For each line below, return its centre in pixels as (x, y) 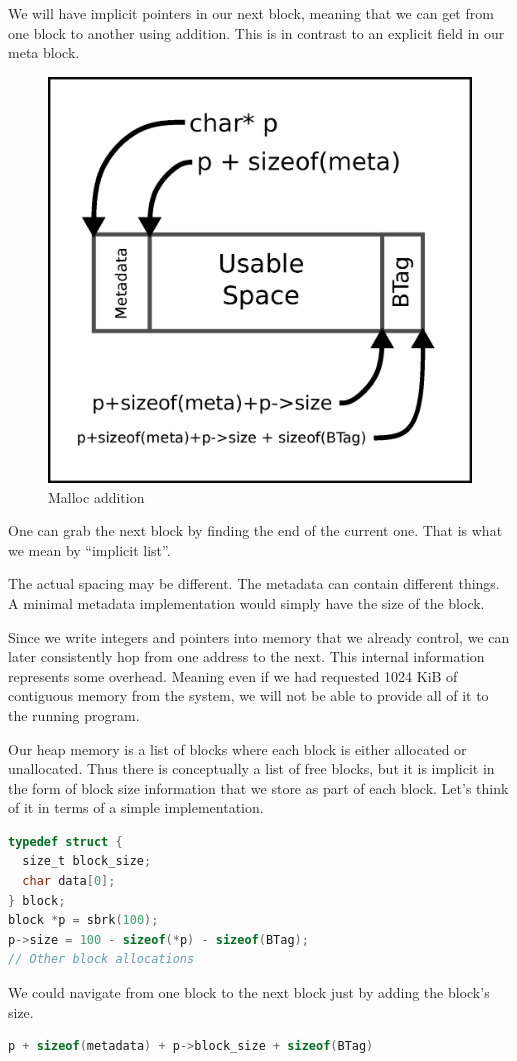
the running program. (74, 714)
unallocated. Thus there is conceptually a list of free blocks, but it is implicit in (251, 768)
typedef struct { (65, 841)
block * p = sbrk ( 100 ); (83, 920)
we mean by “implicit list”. (89, 549)
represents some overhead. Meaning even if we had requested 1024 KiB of (233, 675)
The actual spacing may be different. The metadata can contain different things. (254, 583)
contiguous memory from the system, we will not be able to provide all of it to (248, 695)
